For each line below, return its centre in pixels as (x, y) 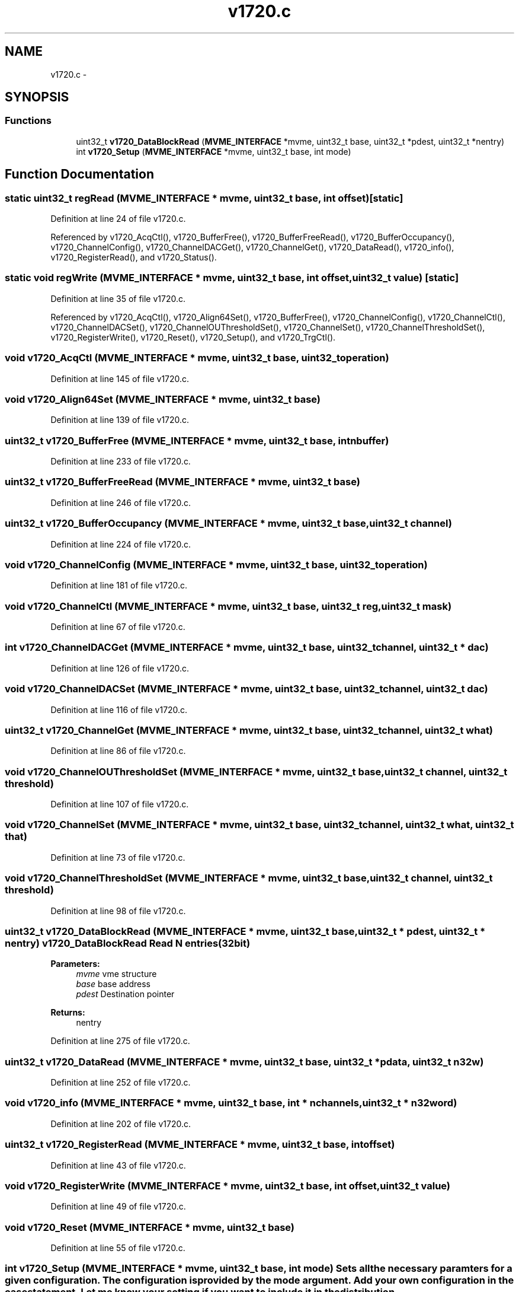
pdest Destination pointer (125, 994)
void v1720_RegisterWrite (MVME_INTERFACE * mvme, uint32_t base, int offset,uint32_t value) (228, 1186)
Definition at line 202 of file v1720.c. (121, 1124)
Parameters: (75, 964)
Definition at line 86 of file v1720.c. (118, 751)
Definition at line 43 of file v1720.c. (118, 1165)
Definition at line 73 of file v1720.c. (118, 857)
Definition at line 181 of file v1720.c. (119, 585)
